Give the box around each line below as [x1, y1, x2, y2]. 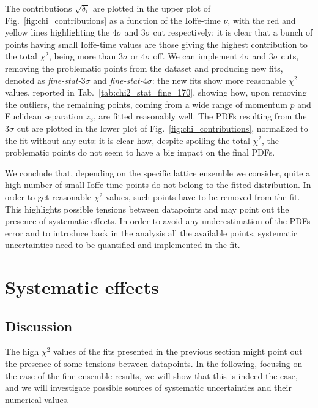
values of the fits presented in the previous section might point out [53, 345, 303, 358]
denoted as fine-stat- [5, 74, 81, 86]
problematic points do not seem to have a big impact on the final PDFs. [5, 146, 275, 159]
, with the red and [227, 13, 296, 26]
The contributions [5, 2, 72, 14]
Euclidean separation [5, 110, 83, 123]
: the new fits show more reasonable [152, 74, 286, 86]
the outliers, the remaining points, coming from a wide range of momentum [5, 97, 287, 110]
